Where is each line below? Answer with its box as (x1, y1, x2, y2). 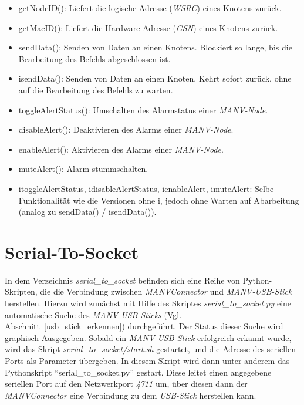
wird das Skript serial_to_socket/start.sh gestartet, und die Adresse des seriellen (5, 343, 296, 355)
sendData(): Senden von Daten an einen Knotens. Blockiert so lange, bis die (18, 41, 292, 53)
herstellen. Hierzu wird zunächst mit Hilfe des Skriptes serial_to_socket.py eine (5, 297, 292, 309)
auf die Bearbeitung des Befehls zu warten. (18, 83, 173, 96)
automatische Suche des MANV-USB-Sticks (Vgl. (5, 308, 182, 320)
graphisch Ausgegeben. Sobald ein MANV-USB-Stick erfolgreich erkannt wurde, (5, 331, 292, 343)
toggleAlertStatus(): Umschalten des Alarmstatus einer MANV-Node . (18, 103, 268, 116)
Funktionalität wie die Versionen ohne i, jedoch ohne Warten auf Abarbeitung (18, 194, 299, 206)
